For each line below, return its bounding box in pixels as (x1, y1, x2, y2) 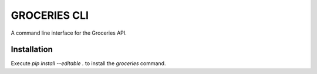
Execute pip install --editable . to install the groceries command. (11, 60, 166, 67)
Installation (11, 45, 53, 55)
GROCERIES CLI (11, 9, 89, 22)
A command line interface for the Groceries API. (11, 29, 127, 36)
